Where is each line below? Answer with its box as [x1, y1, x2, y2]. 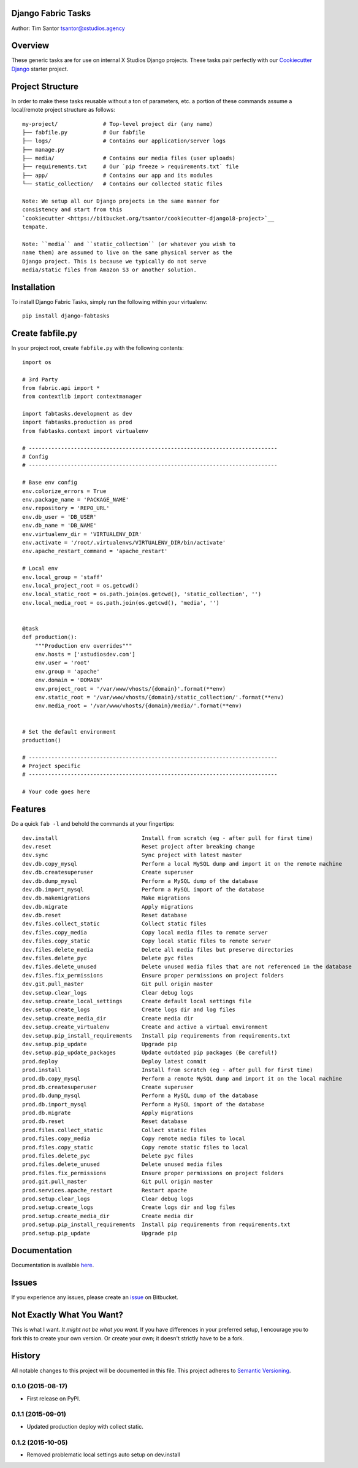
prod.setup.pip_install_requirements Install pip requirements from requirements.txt [22, 1221, 291, 1228]
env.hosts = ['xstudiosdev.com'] [34, 651, 136, 658]
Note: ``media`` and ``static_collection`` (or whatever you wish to [22, 240, 236, 247]
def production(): [22, 634, 78, 641]
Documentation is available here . [11, 1262, 94, 1269]
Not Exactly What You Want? [11, 1310, 124, 1320]
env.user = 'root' [34, 659, 91, 666]
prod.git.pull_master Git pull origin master [22, 1178, 213, 1185]
